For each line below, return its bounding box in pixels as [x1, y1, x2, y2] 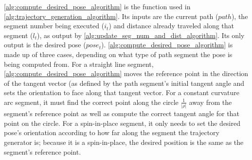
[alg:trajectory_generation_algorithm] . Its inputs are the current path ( [4, 11, 218, 21]
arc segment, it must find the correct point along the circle [4, 97, 179, 107]
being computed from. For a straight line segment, [4, 59, 154, 69]
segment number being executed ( [4, 20, 105, 31]
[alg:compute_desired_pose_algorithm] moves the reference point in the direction [4, 68, 249, 79]
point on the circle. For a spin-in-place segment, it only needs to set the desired [4, 118, 240, 128]
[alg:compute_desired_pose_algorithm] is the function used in [4, 1, 191, 11]
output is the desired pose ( [4, 40, 86, 50]
